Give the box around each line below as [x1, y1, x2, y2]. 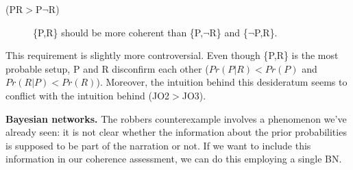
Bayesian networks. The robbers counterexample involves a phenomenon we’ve [5, 111, 347, 125]
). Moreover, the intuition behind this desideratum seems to [96, 75, 348, 89]
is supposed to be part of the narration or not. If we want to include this [5, 138, 311, 152]
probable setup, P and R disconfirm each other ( [5, 61, 209, 75]
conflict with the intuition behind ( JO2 [5, 88, 170, 102]
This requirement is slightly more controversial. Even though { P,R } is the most [5, 48, 339, 62]
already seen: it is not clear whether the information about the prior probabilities [5, 125, 347, 139]
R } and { [209, 25, 248, 39]
